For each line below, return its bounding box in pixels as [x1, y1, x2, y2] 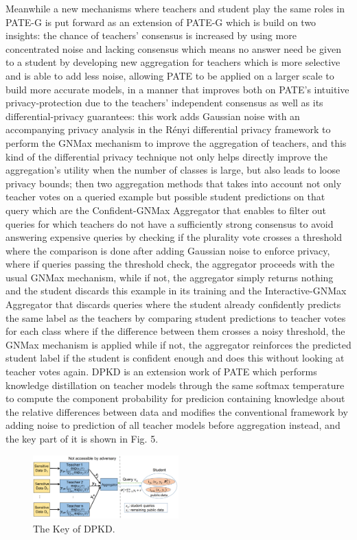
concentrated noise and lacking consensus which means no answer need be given [5, 41, 341, 56]
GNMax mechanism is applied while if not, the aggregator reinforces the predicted [5, 337, 352, 351]
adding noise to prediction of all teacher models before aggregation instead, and [5, 418, 341, 432]
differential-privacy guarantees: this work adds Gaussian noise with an [5, 108, 300, 123]
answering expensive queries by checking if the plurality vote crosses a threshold [5, 230, 342, 244]
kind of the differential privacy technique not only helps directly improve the [5, 149, 327, 163]
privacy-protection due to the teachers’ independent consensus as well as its [5, 95, 323, 110]
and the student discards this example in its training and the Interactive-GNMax [5, 283, 347, 298]
